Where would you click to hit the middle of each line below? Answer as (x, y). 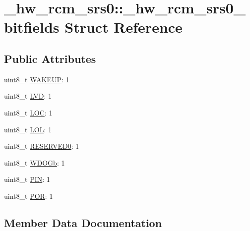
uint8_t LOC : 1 (28, 112)
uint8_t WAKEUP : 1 (37, 79)
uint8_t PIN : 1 (27, 179)
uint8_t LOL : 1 (28, 129)
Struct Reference (124, 27)
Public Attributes (50, 58)
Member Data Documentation (83, 222)
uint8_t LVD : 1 (28, 96)
